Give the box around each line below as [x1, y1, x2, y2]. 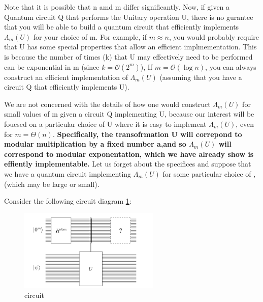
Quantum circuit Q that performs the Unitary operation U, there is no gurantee [4, 11, 253, 22]
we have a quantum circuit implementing [4, 168, 131, 179]
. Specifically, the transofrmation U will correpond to [52, 128, 242, 139]
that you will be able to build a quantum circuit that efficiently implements [4, 21, 239, 32]
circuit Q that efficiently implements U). [4, 81, 129, 92]
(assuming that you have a [159, 71, 242, 82]
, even [236, 118, 254, 129]
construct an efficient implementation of [4, 71, 128, 82]
